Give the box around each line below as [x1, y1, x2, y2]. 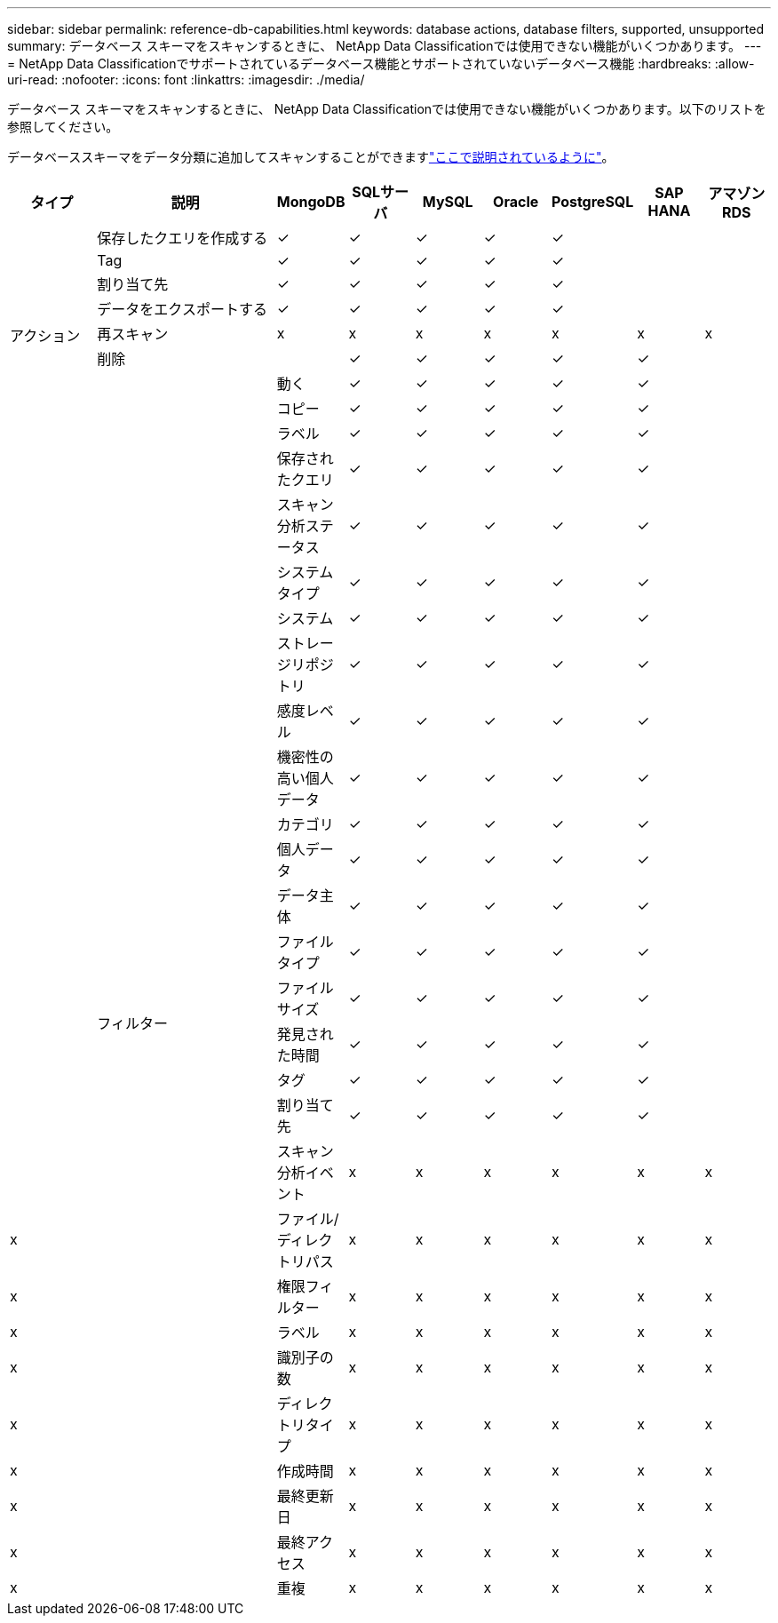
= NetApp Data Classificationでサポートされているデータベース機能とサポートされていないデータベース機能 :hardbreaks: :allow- [7, 56, 755, 71]
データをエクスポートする [97, 300, 267, 318]
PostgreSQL [551, 193, 634, 211]
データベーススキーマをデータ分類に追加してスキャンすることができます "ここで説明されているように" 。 [7, 149, 615, 164]
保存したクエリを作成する [97, 229, 268, 247]
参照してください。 [7, 119, 119, 134]
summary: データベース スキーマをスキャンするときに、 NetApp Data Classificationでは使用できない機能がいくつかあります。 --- [7, 38, 762, 53]
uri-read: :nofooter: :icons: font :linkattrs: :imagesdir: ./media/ [7, 72, 365, 87]
